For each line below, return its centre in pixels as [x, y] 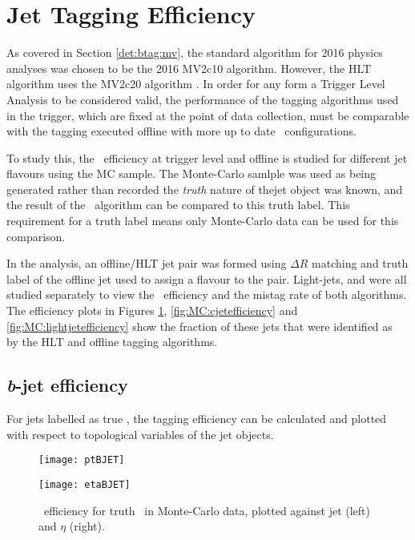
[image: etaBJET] [85, 484]
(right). [87, 526]
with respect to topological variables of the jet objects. [140, 434]
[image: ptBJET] [82, 460]
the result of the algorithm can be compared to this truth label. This [178, 205]
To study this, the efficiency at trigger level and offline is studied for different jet [207, 157]
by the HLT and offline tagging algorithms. [112, 342]
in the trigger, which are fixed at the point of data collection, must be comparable [208, 115]
